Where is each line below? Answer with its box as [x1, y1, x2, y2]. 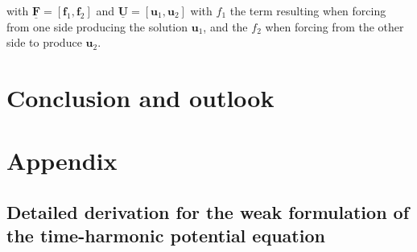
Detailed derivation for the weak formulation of [6, 199, 410, 224]
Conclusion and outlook [6, 81, 275, 114]
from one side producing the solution [6, 18, 188, 35]
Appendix [6, 144, 118, 177]
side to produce [6, 34, 82, 51]
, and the [203, 18, 248, 35]
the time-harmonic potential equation [6, 223, 325, 248]
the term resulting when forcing [229, 2, 386, 19]
